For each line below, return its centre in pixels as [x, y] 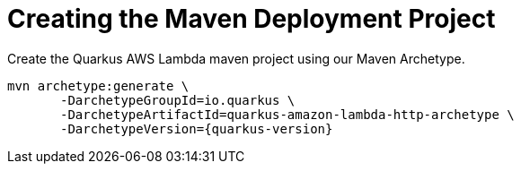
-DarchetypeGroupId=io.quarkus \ [178, 100]
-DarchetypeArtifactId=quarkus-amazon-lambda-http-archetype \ [287, 114]
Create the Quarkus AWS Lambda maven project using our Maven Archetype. [236, 58]
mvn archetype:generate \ [98, 85]
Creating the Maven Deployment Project [252, 19]
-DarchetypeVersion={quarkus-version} [197, 128]
